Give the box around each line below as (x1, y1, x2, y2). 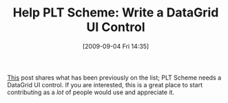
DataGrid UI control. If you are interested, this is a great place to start (7, 80, 203, 89)
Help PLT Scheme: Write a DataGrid (12, 5, 219, 21)
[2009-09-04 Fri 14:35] (82, 42, 149, 50)
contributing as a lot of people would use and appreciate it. (7, 88, 174, 96)
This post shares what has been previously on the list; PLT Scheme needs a (7, 73, 222, 82)
